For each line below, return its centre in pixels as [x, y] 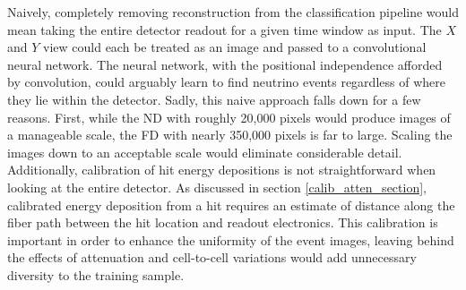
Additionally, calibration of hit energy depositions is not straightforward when [222, 170]
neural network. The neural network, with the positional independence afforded [225, 64]
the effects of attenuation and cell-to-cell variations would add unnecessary [212, 257]
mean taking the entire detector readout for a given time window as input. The [224, 29]
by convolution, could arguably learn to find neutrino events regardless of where [226, 82]
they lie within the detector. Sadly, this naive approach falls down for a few [214, 99]
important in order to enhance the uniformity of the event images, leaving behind [231, 239]
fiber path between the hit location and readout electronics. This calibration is [223, 222]
